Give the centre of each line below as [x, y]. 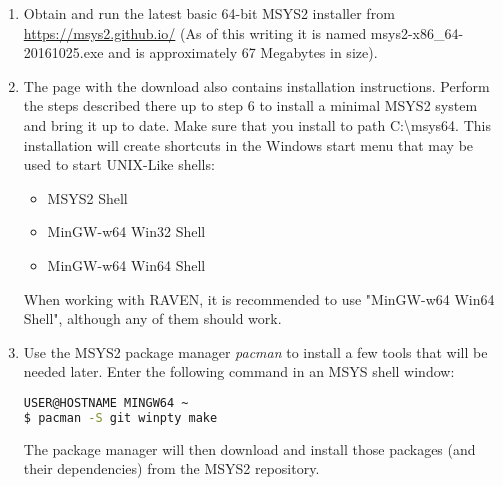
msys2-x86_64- [417, 32]
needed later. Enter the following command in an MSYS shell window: [239, 371]
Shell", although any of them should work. [152, 318]
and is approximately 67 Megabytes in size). [243, 52]
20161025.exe [63, 52]
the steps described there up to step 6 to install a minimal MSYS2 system [250, 105]
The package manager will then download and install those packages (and [249, 448]
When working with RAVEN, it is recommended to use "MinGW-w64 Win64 [259, 298]
